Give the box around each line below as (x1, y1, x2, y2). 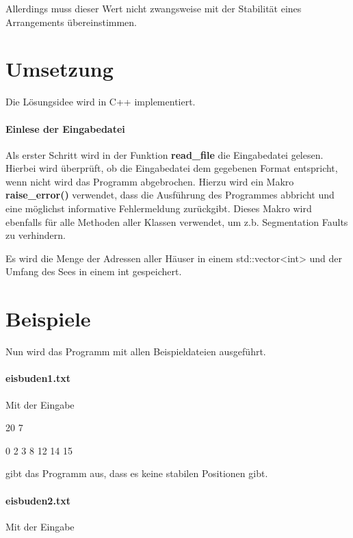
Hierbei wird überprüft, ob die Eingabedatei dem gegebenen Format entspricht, (5, 161, 338, 175)
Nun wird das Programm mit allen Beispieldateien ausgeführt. (5, 344, 266, 359)
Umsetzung (5, 55, 114, 83)
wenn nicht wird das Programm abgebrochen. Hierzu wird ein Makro (5, 174, 294, 188)
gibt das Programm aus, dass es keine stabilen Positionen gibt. (5, 466, 268, 481)
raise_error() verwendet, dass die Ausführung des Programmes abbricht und (5, 188, 335, 202)
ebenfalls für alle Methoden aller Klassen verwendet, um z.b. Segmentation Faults (5, 214, 348, 229)
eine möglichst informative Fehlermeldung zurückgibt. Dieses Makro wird (5, 201, 312, 216)
